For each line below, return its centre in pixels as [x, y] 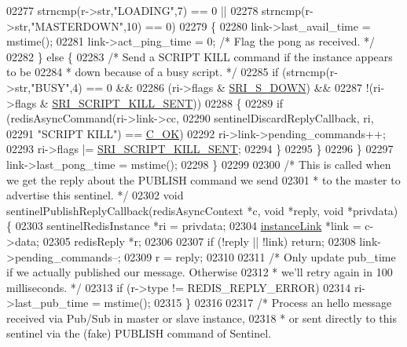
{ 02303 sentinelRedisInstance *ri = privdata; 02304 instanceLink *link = [184, 226]
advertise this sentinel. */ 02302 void [95, 195]
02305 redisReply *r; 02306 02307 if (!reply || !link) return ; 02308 [199, 241]
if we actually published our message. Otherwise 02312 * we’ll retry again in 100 [200, 272]
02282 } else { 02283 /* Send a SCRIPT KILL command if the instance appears [200, 56]
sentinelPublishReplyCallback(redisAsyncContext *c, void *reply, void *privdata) [202, 210]
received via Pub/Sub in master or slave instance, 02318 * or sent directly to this [202, 318]
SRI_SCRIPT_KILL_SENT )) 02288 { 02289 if [168, 102]
